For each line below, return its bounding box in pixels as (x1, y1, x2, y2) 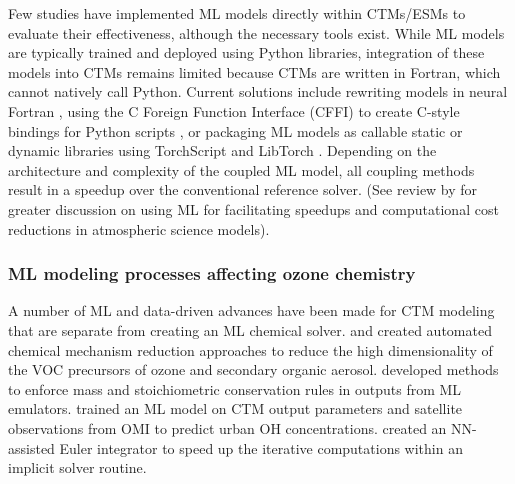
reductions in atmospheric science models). (8, 218, 270, 239)
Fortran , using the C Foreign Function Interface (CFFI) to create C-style (8, 100, 460, 121)
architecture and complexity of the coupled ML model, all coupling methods (8, 159, 475, 180)
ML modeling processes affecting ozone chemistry (8, 261, 416, 286)
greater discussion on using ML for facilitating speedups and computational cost (8, 198, 499, 219)
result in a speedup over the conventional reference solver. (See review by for (8, 179, 478, 200)
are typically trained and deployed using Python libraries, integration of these (8, 42, 485, 63)
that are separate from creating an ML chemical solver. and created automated (8, 319, 492, 340)
